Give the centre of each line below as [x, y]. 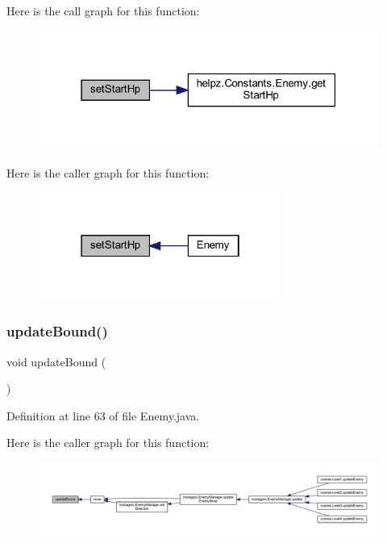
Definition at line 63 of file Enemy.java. [103, 415]
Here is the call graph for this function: [103, 10]
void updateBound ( [56, 361]
